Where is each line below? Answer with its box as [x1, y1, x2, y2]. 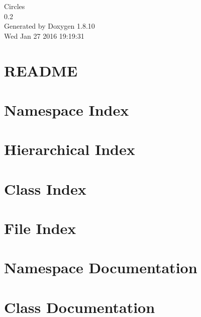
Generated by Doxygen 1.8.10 [4, 21, 95, 31]
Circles [4, 1, 25, 11]
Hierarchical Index [4, 139, 135, 160]
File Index [4, 218, 76, 239]
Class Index [4, 178, 86, 199]
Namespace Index [4, 99, 129, 120]
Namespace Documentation [4, 257, 197, 278]
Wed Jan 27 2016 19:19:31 [4, 30, 84, 41]
